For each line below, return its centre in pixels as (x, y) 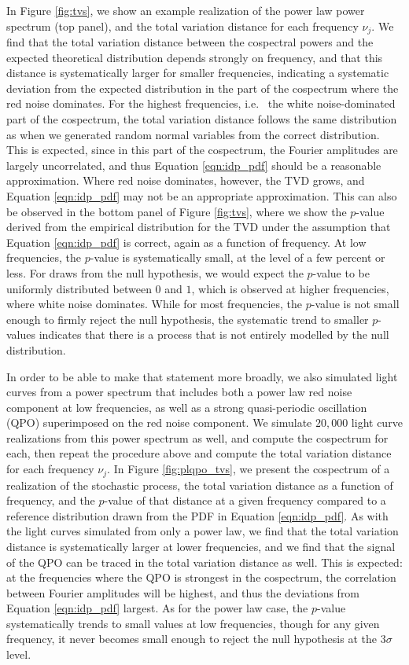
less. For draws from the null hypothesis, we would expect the (155, 272)
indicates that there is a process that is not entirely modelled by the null (214, 334)
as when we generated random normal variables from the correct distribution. (193, 134)
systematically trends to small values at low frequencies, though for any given (193, 623)
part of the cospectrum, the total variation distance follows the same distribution (202, 119)
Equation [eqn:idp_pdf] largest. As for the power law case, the (157, 608)
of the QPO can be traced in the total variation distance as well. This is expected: (204, 562)
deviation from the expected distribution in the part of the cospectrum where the (203, 88)
